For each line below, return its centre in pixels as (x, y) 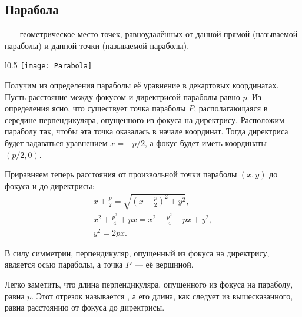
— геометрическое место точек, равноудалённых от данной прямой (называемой (153, 34)
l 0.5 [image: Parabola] (49, 65)
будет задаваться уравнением (56, 143)
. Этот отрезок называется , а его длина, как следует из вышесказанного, (162, 295)
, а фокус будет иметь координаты (205, 143)
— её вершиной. (164, 264)
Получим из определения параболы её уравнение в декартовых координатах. (142, 85)
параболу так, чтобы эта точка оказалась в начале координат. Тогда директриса (147, 131)
